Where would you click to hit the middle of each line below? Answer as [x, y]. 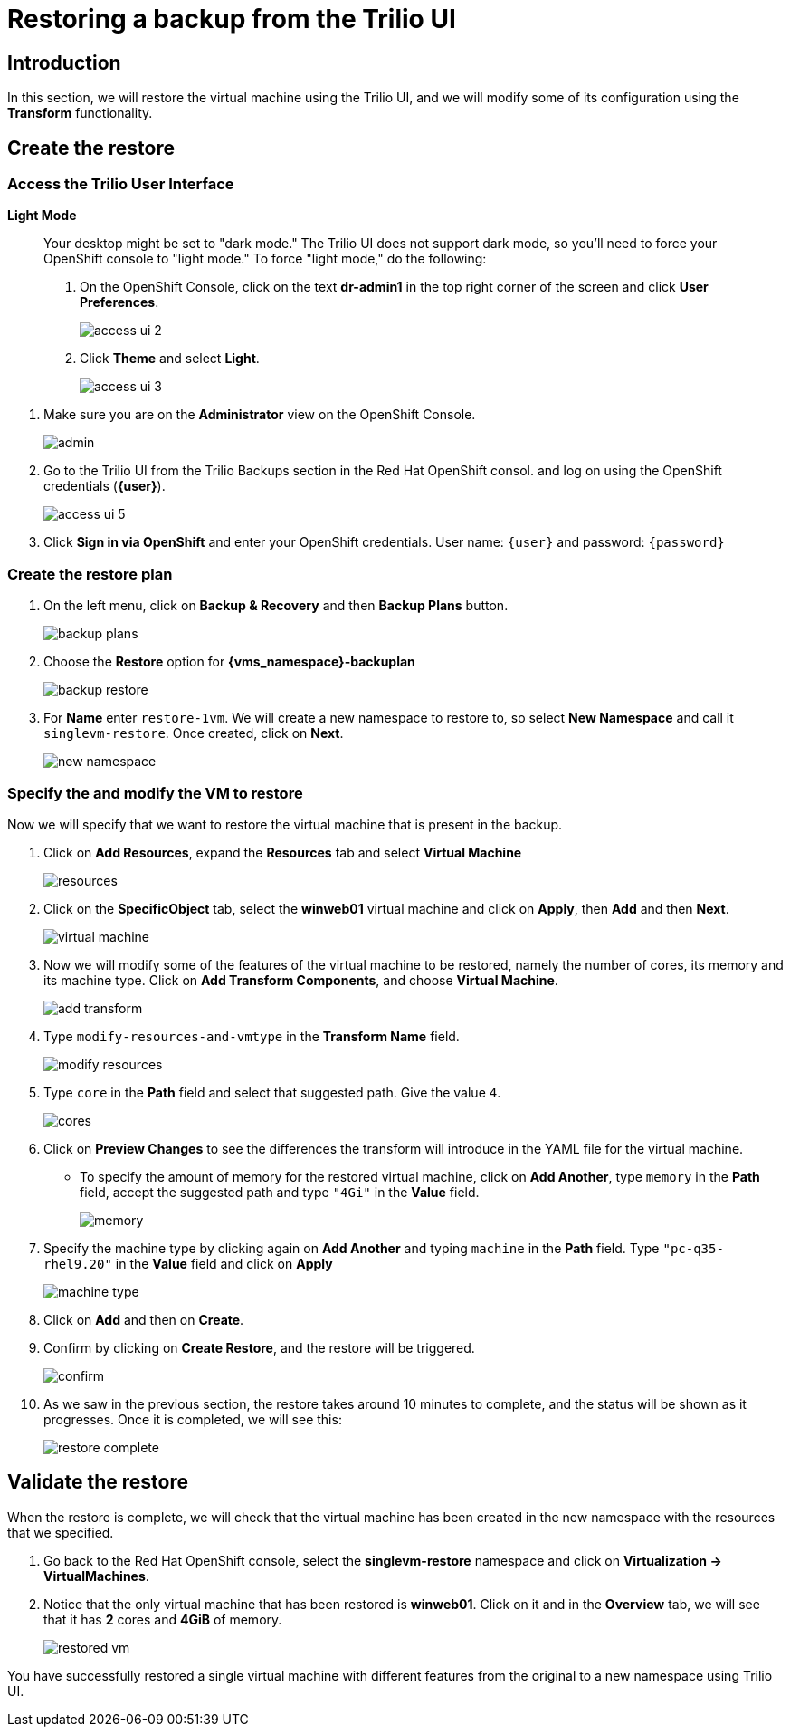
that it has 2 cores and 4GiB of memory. [163, 1619]
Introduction [64, 62]
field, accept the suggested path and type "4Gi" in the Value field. [280, 1192]
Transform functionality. [80, 113]
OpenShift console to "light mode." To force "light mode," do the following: [265, 259]
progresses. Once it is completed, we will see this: [193, 1419]
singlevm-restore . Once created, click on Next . [194, 733]
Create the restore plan [90, 574]
